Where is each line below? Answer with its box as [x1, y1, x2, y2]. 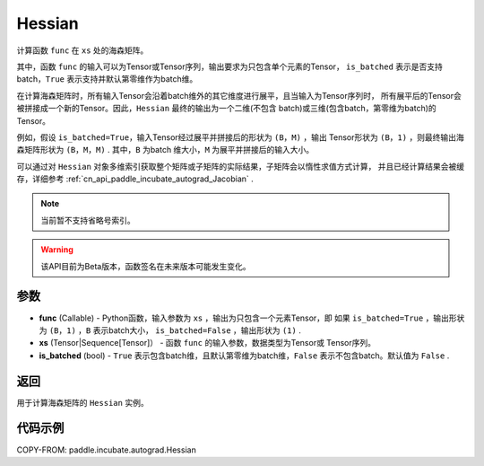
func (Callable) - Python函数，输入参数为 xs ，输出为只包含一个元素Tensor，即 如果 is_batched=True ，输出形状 [39, 312, 465, 323]
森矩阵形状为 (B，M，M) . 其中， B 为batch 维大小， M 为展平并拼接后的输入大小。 [16, 145, 314, 155]
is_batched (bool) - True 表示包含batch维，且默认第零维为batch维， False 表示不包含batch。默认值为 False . [39, 350, 450, 361]
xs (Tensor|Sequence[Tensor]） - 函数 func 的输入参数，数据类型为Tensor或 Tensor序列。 [39, 338, 376, 348]
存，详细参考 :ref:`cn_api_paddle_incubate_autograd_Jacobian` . [16, 173, 255, 184]
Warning [40, 244, 73, 255]
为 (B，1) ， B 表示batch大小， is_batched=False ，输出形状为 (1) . [39, 324, 302, 336]
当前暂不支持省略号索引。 [40, 215, 135, 225]
